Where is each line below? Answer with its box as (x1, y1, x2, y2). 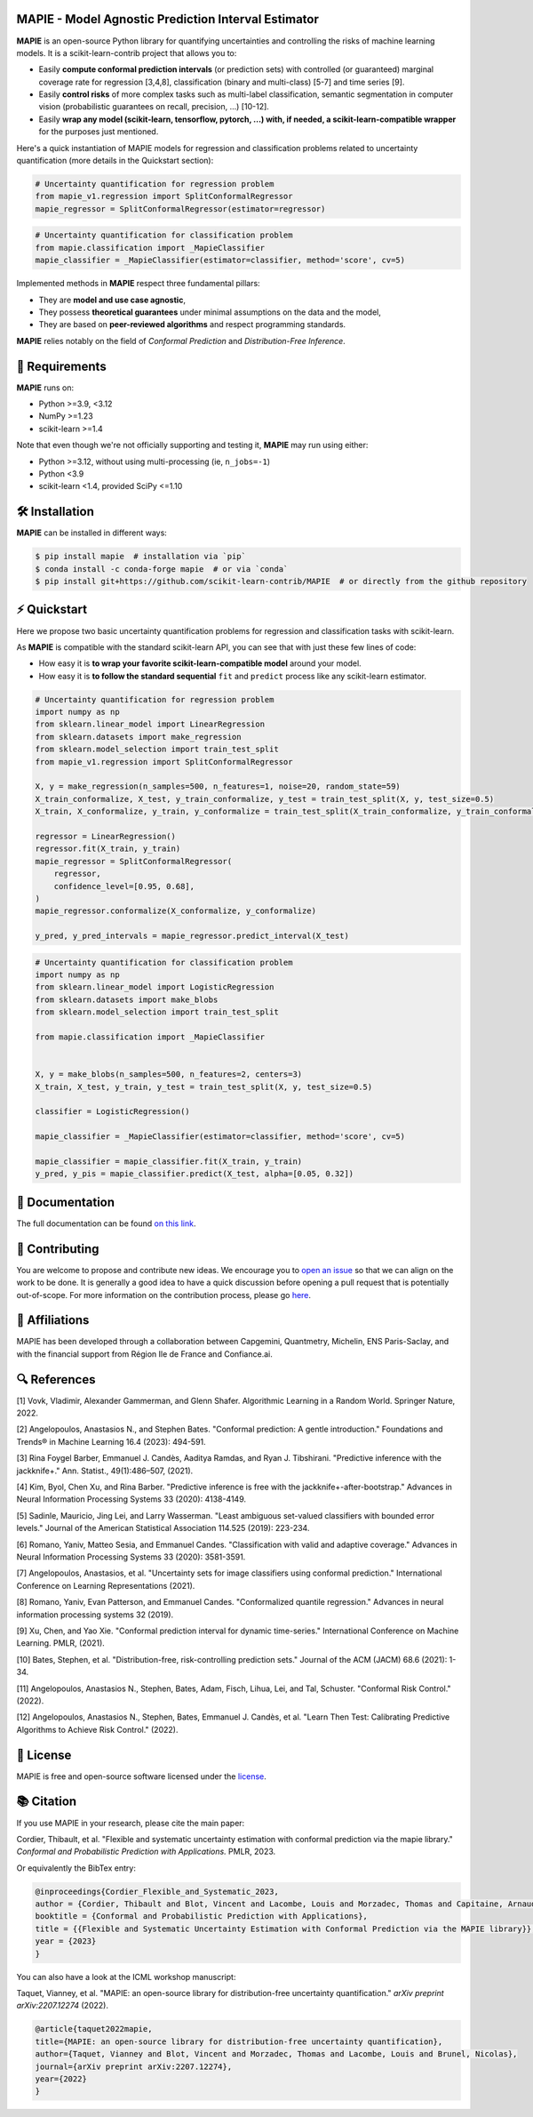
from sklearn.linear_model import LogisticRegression (35, 982, 274, 992)
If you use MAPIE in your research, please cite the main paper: (16, 1817, 245, 1828)
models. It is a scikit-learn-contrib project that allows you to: (16, 47, 237, 58)
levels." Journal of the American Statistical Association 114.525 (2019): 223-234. (16, 1523, 310, 1534)
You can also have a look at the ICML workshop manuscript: (16, 1971, 236, 1982)
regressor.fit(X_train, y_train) (35, 844, 181, 854)
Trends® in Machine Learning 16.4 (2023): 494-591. (16, 1436, 206, 1447)
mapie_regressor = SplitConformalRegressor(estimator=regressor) (35, 204, 326, 213)
